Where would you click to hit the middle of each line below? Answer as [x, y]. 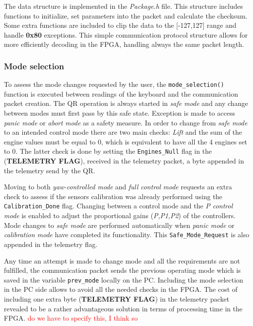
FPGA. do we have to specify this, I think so [71, 318]
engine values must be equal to [50, 141]
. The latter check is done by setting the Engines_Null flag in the [114, 151]
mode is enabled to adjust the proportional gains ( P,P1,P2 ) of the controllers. [120, 215]
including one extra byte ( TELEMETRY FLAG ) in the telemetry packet [117, 298]
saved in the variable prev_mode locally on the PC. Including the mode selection [124, 279]
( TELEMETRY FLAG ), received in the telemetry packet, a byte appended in [124, 161]
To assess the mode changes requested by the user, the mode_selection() [114, 84]
